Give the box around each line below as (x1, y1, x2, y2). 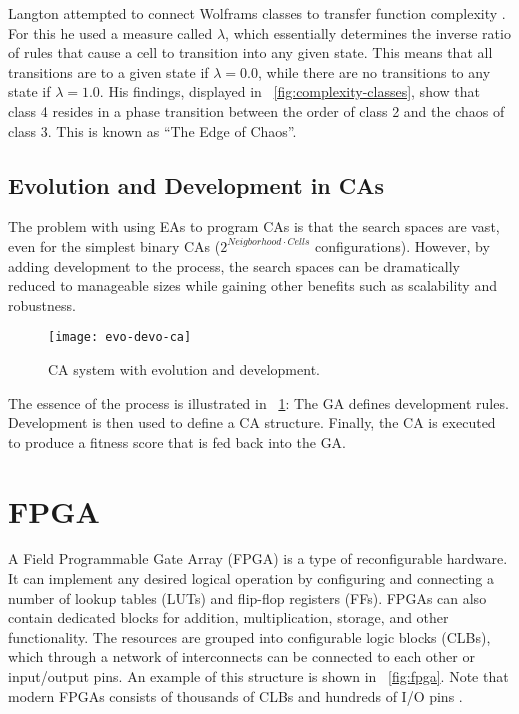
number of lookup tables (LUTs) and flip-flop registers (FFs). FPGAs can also (8, 587, 487, 608)
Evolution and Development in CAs (8, 169, 385, 200)
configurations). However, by (315, 235, 490, 256)
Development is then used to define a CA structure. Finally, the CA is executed (8, 412, 496, 433)
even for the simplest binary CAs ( (8, 235, 221, 256)
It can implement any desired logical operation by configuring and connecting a (8, 568, 494, 589)
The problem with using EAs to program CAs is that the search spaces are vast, (8, 216, 500, 237)
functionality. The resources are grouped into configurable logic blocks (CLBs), (8, 626, 491, 647)
